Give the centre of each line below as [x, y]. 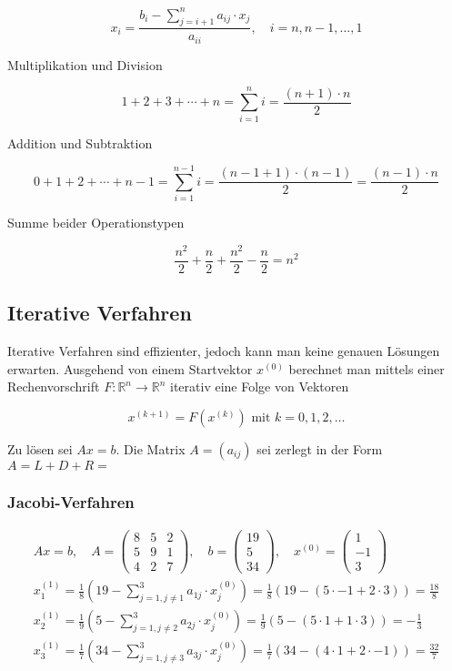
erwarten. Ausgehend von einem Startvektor [130, 368]
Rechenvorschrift [54, 386]
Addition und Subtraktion [80, 142]
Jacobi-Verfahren [71, 501]
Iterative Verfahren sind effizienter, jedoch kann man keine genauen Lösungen [224, 351]
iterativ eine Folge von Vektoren [260, 386]
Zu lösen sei [40, 448]
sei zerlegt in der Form [320, 448]
